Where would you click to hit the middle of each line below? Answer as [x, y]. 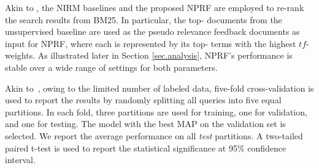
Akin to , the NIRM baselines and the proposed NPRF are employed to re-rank [155, 7]
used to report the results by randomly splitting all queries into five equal [143, 100]
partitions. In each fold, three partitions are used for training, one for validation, [156, 111]
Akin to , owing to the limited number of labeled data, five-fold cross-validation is [159, 88]
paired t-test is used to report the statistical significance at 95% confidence [146, 148]
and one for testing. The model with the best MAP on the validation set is [145, 124]
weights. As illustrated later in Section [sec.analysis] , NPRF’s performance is [149, 55]
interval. [20, 160]
